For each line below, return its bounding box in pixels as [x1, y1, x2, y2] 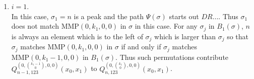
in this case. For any [135, 21, 198, 31]
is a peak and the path [74, 11, 144, 21]
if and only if [121, 41, 161, 52]
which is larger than [154, 31, 216, 41]
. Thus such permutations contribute [115, 51, 229, 62]
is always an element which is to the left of [11, 31, 143, 41]
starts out [169, 11, 199, 21]
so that [227, 31, 248, 41]
